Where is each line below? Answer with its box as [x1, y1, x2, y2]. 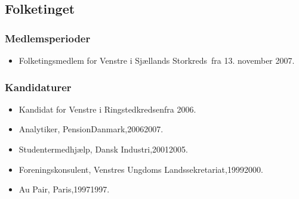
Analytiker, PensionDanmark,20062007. [19, 123, 164, 135]
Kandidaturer [5, 79, 72, 94]
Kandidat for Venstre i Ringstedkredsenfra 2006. [19, 102, 196, 115]
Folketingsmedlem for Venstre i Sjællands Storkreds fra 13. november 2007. [19, 54, 295, 66]
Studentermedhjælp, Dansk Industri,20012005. [19, 143, 189, 155]
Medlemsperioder [5, 30, 91, 45]
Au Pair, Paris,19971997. [19, 183, 110, 195]
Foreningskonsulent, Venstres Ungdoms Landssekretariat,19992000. [19, 163, 263, 175]
